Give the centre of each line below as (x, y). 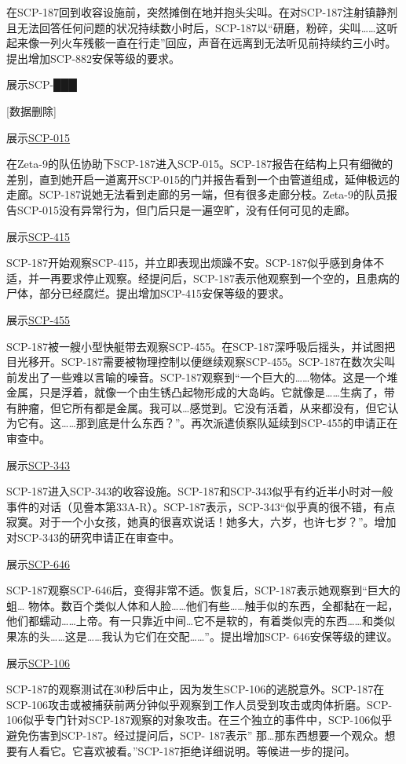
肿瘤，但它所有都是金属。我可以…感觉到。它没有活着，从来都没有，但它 (202, 407)
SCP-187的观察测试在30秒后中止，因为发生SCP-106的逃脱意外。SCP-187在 (196, 689)
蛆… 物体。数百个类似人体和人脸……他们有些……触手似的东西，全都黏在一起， (203, 605)
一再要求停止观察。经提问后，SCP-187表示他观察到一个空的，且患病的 (219, 278)
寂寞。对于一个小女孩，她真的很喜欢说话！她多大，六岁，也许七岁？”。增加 (201, 522)
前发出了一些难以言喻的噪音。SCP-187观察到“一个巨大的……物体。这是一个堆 (202, 377)
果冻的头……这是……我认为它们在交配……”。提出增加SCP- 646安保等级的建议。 (202, 636)
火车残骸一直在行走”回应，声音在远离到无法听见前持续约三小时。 (229, 43)
